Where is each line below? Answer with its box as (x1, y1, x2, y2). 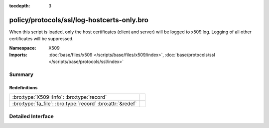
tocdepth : (9, 3, 30, 8)
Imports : (9, 52, 27, 58)
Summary (9, 71, 34, 78)
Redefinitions (9, 85, 38, 91)
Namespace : (9, 45, 37, 51)
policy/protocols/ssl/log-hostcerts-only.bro (9, 15, 149, 24)
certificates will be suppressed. (9, 36, 74, 42)
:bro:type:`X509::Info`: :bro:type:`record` (12, 94, 107, 101)
